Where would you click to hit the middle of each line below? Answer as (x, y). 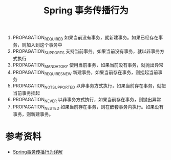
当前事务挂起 (26, 93)
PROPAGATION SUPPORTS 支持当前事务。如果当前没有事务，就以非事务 (86, 52)
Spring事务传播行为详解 (38, 152)
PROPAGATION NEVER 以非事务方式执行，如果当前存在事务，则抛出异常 (87, 100)
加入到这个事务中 (44, 44)
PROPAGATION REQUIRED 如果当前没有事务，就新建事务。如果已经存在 (85, 38)
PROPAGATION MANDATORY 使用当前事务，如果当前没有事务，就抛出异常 (88, 65)
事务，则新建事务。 (33, 114)
